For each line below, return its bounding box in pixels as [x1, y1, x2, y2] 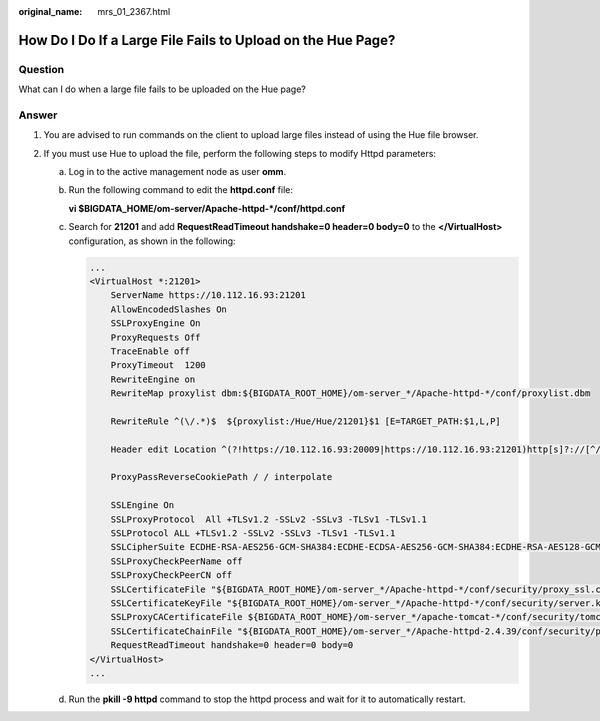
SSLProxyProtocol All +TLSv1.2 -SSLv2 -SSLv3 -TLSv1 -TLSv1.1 [110, 513, 428, 525]
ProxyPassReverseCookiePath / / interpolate [110, 471, 333, 483]
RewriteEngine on [110, 373, 196, 385]
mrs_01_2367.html [97, 6, 171, 17]
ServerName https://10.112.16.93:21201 [110, 290, 307, 301]
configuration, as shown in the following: [68, 235, 236, 247]
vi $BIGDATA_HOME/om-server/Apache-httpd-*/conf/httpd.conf [68, 202, 346, 214]
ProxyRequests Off [110, 331, 201, 343]
